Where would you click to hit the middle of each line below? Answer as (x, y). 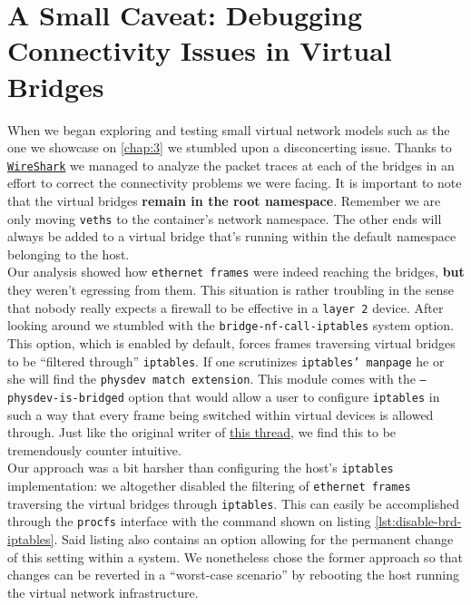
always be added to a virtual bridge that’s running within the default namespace (232, 236)
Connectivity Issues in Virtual (200, 50)
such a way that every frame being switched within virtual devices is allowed (221, 414)
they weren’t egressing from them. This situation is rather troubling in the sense (231, 290)
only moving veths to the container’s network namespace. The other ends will (225, 218)
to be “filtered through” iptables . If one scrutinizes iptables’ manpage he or (226, 361)
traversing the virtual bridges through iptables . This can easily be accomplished (234, 503)
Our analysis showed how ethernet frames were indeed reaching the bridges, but (236, 272)
